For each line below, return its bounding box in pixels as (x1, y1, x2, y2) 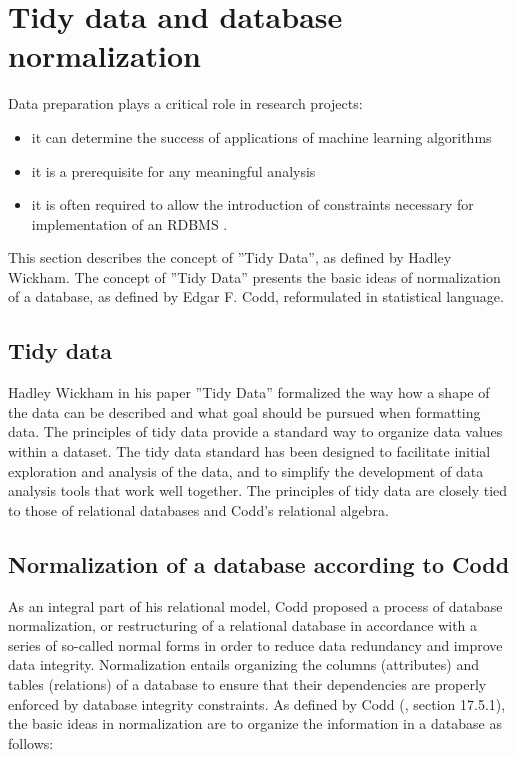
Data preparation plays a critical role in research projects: (8, 93, 363, 114)
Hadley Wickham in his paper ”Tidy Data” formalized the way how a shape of (8, 382, 490, 403)
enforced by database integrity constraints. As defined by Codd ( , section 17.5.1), (8, 693, 506, 714)
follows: (8, 732, 54, 753)
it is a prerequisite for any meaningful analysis (31, 160, 316, 181)
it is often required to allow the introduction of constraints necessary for (31, 194, 474, 215)
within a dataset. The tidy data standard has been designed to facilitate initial (8, 441, 491, 462)
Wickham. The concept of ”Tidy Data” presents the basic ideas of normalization (8, 266, 501, 287)
